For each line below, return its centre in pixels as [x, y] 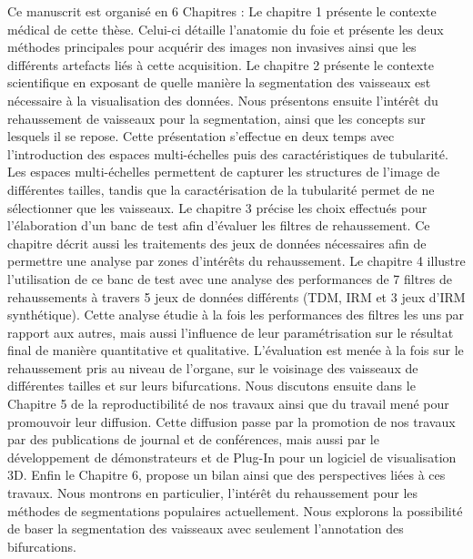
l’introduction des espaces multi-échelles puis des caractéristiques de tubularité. [228, 153]
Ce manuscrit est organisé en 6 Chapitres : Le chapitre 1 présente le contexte [222, 11]
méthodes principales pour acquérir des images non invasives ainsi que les [212, 47]
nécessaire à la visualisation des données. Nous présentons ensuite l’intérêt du [223, 100]
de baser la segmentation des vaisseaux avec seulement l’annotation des [206, 529]
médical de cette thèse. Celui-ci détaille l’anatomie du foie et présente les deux [226, 29]
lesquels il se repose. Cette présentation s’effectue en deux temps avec [201, 136]
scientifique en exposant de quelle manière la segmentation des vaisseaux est [219, 82]
